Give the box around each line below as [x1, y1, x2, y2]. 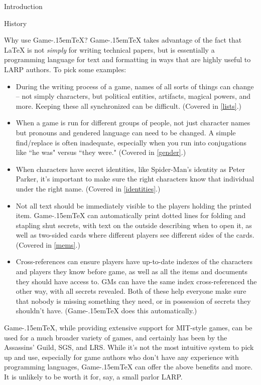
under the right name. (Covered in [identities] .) [16, 183, 161, 194]
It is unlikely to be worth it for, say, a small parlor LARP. [4, 371, 183, 381]
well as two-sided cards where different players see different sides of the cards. [16, 230, 254, 240]
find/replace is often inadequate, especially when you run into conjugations [16, 137, 247, 147]
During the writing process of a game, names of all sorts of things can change [16, 81, 254, 91]
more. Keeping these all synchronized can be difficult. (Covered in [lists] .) [16, 100, 241, 111]
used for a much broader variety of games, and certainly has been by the [4, 332, 227, 342]
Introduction [4, 1, 43, 11]
